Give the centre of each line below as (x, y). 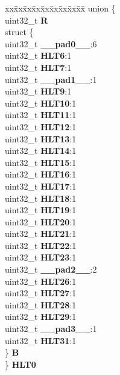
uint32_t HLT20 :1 (41, 221)
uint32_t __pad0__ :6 (51, 43)
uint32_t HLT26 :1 (41, 281)
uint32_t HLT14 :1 (41, 151)
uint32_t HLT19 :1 (41, 210)
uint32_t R (27, 20)
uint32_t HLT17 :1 (41, 186)
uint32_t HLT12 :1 (41, 126)
